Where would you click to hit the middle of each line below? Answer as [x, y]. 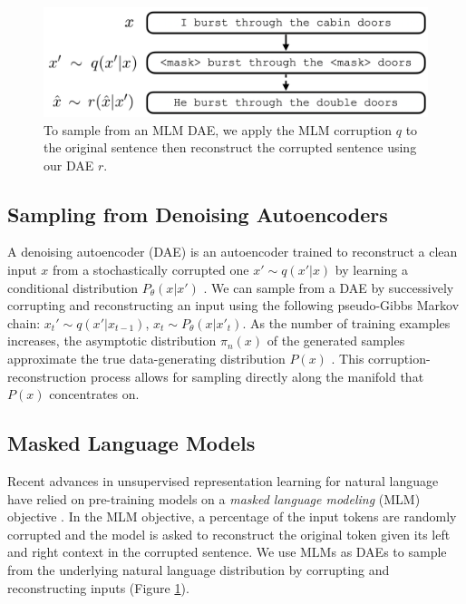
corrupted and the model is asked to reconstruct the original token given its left [229, 534]
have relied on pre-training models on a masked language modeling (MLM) [214, 498]
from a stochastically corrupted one [151, 270]
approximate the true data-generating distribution [146, 359]
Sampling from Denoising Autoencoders [198, 214]
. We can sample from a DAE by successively [329, 287]
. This [348, 359]
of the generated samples [336, 341]
